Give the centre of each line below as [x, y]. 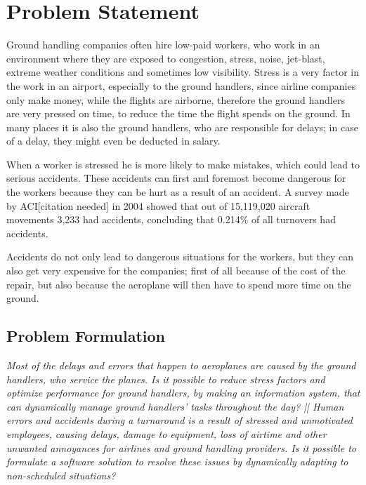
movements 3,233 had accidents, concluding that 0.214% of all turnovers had [171, 219]
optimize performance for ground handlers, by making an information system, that [183, 393]
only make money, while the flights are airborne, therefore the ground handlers [176, 99]
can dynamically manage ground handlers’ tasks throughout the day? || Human [175, 406]
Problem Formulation [86, 336]
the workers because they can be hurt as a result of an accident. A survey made [178, 192]
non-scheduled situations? [61, 475]
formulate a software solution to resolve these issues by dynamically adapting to [177, 461]
